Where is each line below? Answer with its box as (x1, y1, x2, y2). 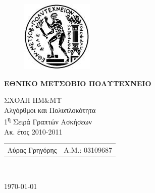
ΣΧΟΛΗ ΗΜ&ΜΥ (4, 95, 62, 105)
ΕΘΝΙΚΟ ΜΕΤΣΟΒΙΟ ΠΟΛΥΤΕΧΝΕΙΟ (4, 78, 151, 88)
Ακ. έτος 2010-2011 (4, 126, 63, 137)
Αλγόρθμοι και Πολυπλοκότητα (4, 104, 96, 115)
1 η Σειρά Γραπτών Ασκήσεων (4, 115, 92, 127)
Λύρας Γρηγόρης (8, 144, 57, 155)
